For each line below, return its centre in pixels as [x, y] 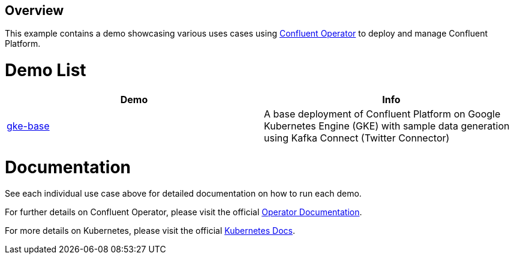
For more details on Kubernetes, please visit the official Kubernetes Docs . [150, 231]
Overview [34, 10]
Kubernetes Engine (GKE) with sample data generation [387, 126]
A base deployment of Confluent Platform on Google [382, 114]
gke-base [28, 126]
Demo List [46, 70]
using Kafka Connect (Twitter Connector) [357, 138]
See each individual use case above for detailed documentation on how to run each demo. [183, 194]
